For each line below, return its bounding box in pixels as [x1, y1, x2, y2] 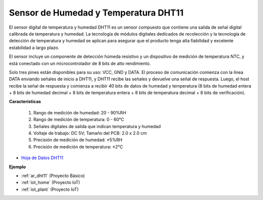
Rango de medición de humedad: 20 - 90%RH [33, 109, 127, 115]
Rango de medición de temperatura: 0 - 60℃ [33, 117, 124, 123]
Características [9, 99, 41, 105]
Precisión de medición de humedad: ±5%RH [33, 137, 123, 143]
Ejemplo [9, 164, 26, 170]
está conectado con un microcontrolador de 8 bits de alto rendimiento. [9, 60, 151, 66]
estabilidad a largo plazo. [9, 44, 59, 51]
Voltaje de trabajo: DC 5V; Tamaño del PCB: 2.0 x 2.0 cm [33, 130, 147, 136]
